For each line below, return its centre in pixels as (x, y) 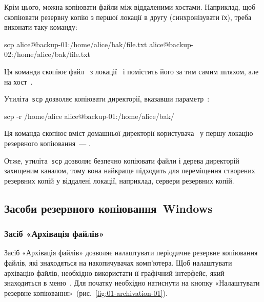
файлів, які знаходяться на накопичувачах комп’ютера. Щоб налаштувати (118, 263)
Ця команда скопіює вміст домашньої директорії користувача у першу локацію (129, 133)
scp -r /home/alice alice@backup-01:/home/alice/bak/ (89, 116)
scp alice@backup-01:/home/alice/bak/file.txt (76, 44)
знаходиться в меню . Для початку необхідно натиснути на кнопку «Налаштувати (132, 283)
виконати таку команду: (41, 27)
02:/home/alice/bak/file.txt (47, 54)
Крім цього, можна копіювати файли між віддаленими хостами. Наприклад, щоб (130, 7)
